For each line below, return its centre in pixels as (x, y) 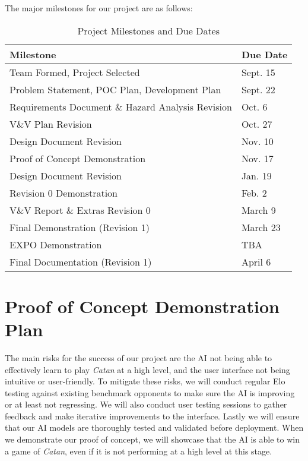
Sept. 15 (258, 72)
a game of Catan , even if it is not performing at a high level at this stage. (139, 451)
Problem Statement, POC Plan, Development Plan (115, 89)
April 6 (256, 261)
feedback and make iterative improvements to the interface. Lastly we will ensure (152, 416)
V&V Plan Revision (51, 124)
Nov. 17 (257, 158)
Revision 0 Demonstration (64, 192)
